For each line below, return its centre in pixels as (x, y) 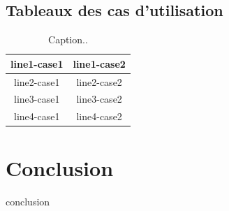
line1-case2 (99, 63)
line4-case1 (37, 116)
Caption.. (68, 39)
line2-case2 (99, 81)
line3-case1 (37, 99)
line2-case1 (37, 81)
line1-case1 (37, 63)
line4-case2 (99, 116)
